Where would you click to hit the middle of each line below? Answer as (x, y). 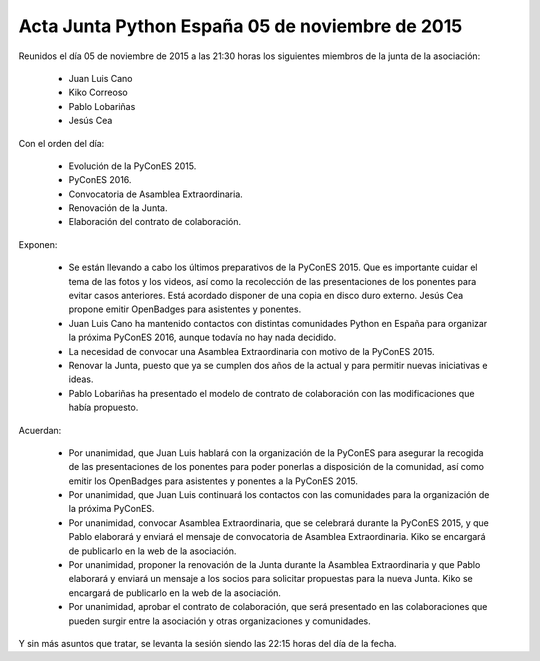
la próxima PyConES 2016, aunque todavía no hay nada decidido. (202, 337)
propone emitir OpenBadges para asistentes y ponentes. (185, 309)
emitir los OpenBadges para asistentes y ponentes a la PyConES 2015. (213, 481)
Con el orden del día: (61, 143)
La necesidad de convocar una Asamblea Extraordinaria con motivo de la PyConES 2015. (251, 351)
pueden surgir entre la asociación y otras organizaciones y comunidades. (219, 621)
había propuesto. (103, 407)
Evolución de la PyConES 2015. (132, 166)
